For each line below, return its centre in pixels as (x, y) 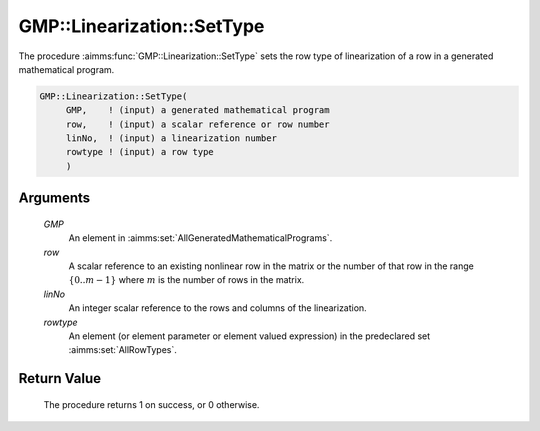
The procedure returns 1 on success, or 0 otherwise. (151, 404)
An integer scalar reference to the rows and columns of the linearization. (217, 308)
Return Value (60, 378)
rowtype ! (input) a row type (139, 152)
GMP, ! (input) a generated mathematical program (197, 110)
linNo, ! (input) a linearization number (171, 138)
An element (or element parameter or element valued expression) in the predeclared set (249, 336)
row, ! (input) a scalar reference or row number (197, 124)
